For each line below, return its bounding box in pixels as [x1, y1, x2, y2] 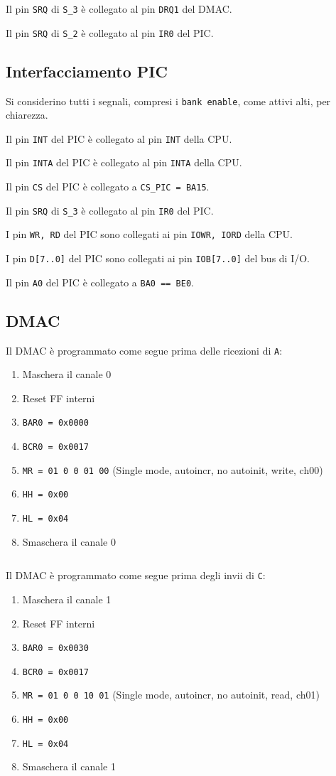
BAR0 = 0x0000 [22, 418, 89, 429]
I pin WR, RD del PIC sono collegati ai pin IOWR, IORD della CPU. [6, 227, 293, 242]
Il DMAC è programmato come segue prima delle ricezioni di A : [6, 343, 283, 357]
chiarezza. [6, 107, 48, 122]
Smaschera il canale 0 [22, 534, 116, 549]
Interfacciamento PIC [6, 60, 168, 82]
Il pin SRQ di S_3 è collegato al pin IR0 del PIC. [6, 203, 214, 217]
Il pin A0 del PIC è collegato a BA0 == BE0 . [6, 274, 194, 289]
